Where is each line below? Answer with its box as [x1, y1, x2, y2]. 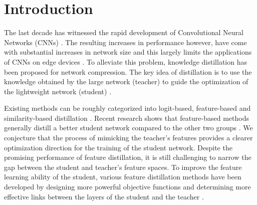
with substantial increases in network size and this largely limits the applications [4, 47, 252, 57]
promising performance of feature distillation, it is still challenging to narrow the [4, 152, 251, 162]
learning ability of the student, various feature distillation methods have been [4, 171, 241, 182]
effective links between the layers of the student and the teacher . [4, 191, 204, 201]
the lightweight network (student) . [4, 86, 112, 96]
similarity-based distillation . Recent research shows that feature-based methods [4, 112, 249, 123]
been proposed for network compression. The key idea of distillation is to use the [4, 66, 252, 77]
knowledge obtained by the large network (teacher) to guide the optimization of [4, 76, 248, 87]
